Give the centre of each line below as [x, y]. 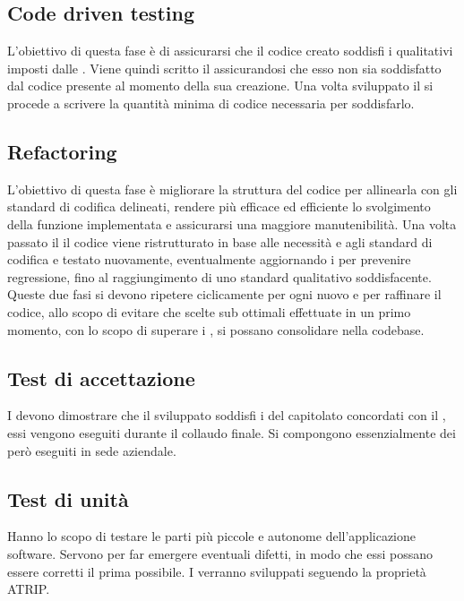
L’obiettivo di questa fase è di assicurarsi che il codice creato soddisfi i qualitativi [230, 51]
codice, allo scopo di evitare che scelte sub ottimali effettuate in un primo [209, 311]
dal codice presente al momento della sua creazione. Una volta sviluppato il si [220, 86]
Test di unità [68, 498]
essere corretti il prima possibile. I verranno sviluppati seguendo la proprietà [217, 571]
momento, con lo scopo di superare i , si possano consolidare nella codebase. [216, 329]
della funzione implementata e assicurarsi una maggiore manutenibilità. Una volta [232, 223]
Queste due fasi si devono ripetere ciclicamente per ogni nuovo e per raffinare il [224, 294]
